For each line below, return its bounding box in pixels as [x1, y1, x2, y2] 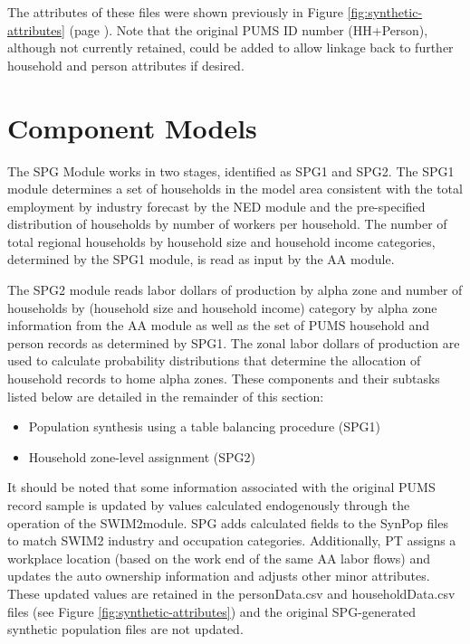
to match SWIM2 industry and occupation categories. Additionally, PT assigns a [7, 531, 456, 550]
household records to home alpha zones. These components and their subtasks [7, 369, 440, 388]
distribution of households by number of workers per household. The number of [7, 214, 447, 233]
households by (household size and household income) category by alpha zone [7, 298, 437, 317]
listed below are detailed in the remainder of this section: [7, 386, 324, 405]
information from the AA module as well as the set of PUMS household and [7, 316, 430, 335]
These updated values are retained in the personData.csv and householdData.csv [7, 583, 456, 602]
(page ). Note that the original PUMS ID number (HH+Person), [69, 20, 428, 39]
